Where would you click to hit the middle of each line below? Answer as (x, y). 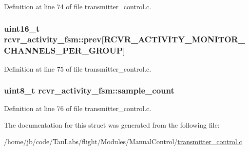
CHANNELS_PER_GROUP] (65, 50)
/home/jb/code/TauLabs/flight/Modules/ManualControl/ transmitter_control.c (123, 141)
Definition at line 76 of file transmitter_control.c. (78, 108)
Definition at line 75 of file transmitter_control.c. (78, 68)
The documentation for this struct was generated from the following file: (112, 125)
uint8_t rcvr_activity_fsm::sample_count (89, 90)
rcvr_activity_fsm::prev (53, 39)
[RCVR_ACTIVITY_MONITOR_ (173, 39)
